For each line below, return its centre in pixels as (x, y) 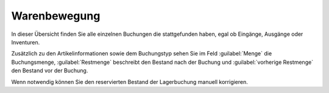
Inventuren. (26, 42)
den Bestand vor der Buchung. (50, 71)
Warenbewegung (56, 16)
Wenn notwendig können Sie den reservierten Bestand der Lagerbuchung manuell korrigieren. (129, 81)
